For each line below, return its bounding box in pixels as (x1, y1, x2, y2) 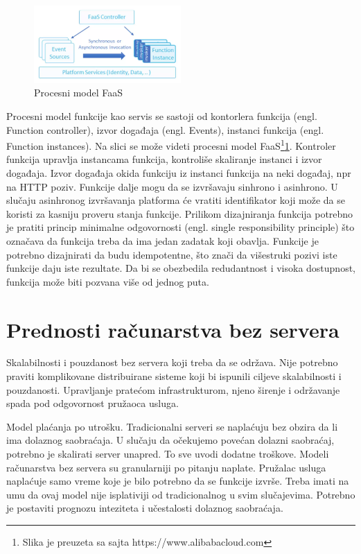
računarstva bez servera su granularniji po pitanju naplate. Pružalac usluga (6, 460, 326, 474)
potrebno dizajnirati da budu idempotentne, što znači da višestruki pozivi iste (6, 247, 337, 261)
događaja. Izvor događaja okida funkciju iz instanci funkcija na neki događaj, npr (6, 166, 351, 180)
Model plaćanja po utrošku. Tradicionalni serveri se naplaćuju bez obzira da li (6, 419, 338, 433)
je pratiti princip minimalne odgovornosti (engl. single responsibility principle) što (6, 220, 355, 234)
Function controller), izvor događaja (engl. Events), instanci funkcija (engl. (6, 122, 324, 137)
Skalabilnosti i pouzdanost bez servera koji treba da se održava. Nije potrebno (6, 355, 338, 370)
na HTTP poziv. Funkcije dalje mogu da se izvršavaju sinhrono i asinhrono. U (6, 179, 338, 193)
